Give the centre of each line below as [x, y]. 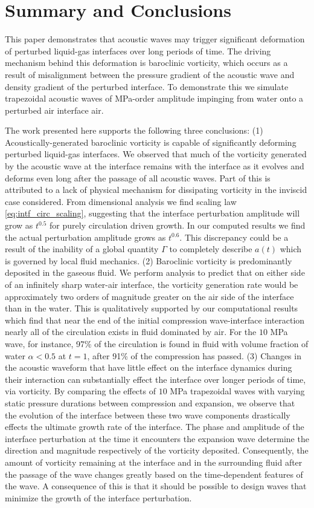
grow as [19, 225]
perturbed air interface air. [54, 110]
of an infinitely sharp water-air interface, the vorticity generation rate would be [152, 284]
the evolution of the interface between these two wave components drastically [148, 415]
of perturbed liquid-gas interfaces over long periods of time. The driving [138, 50]
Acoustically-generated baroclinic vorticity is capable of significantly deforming [151, 142]
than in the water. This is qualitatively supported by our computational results [152, 308]
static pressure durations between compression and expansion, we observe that [150, 402]
